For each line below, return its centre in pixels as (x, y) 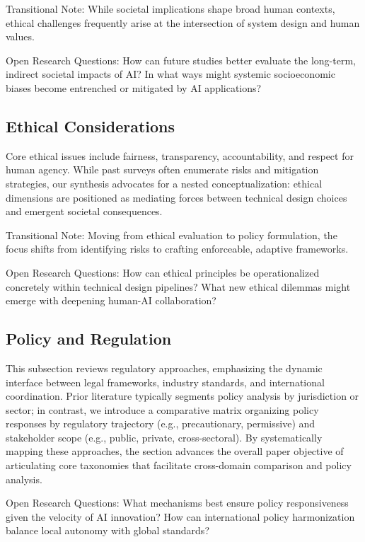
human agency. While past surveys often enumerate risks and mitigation (162, 169)
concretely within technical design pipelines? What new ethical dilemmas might (178, 286)
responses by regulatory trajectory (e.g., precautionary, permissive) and (161, 423)
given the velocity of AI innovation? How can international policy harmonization (180, 516)
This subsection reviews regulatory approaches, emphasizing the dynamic (164, 368)
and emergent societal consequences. (84, 211)
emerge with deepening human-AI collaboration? (111, 300)
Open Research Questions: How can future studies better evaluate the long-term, (181, 60)
